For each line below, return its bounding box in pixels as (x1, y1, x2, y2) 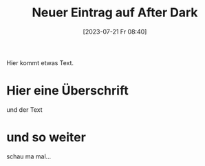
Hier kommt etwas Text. (6, 58, 74, 67)
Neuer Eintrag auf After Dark (32, 5, 198, 21)
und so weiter (6, 130, 87, 145)
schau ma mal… (6, 152, 52, 161)
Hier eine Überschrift (6, 83, 129, 99)
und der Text (6, 105, 43, 114)
